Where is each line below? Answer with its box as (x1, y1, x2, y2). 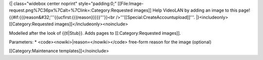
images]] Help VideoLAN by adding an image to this (133, 7, 238, 13)
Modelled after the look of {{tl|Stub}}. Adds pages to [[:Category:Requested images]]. (9, 30, 181, 36)
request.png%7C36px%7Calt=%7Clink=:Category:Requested (9, 7, 133, 13)
